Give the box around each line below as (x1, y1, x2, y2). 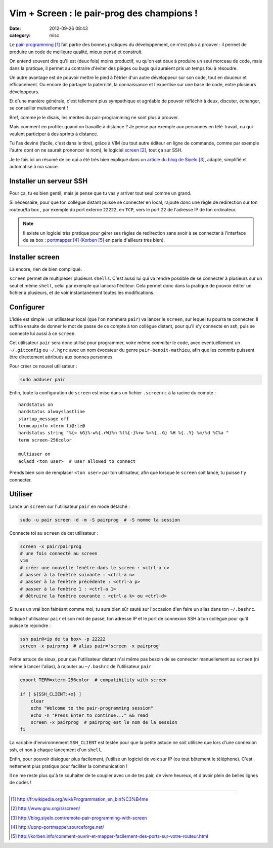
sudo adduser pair (20, 377, 66, 383)
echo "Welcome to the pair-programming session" (30, 705, 154, 711)
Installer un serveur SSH (9, 177, 88, 185)
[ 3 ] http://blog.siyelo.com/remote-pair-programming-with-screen (11, 815, 147, 821)
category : (9, 32, 31, 38)
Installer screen (9, 252, 60, 261)
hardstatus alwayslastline (18, 409, 85, 415)
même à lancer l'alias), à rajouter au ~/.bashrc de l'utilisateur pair (9, 663, 152, 669)
